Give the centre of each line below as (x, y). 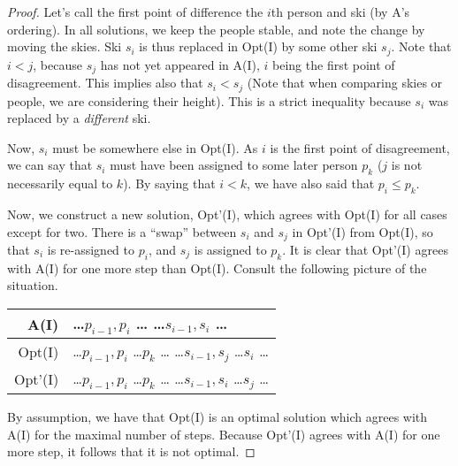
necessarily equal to (60, 183)
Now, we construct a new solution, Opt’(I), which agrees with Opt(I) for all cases (227, 214)
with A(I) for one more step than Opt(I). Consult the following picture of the (217, 267)
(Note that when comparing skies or (345, 83)
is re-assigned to (91, 249)
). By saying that (169, 183)
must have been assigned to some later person (234, 165)
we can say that (50, 165)
